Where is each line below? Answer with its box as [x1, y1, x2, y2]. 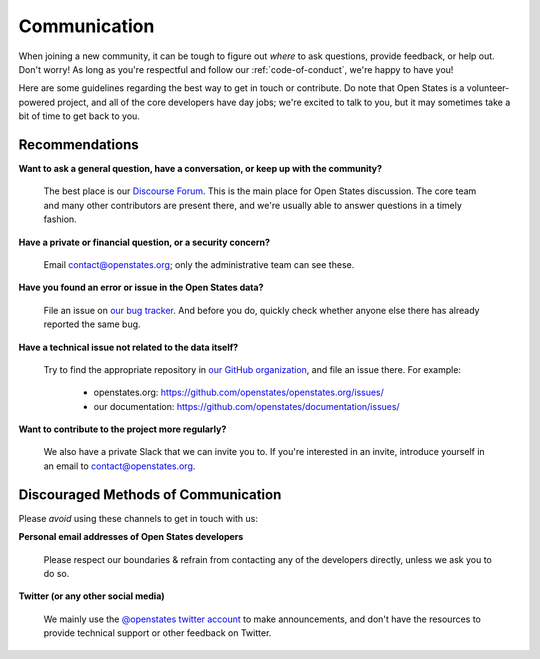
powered [18, 96, 55, 108]
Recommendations [18, 136, 139, 153]
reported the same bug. [43, 318, 141, 330]
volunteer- [466, 82, 510, 94]
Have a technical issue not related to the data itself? [18, 341, 239, 353]
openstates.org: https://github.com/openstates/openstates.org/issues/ [93, 386, 385, 399]
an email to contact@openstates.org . [43, 460, 196, 472]
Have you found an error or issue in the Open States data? [18, 281, 264, 294]
